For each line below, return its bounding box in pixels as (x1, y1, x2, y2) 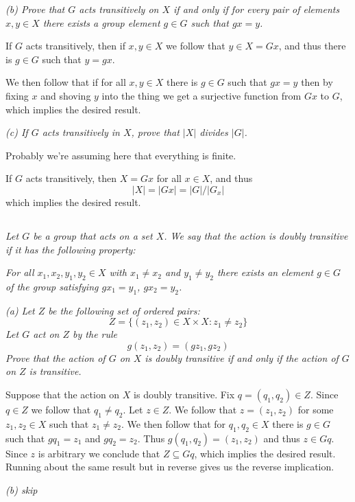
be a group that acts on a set (33, 228, 153, 242)
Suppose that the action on (5, 387, 120, 402)
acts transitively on (79, 2, 159, 16)
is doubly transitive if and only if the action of (145, 350, 339, 365)
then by (301, 75, 333, 89)
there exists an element (217, 265, 314, 279)
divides (199, 125, 228, 139)
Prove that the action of (5, 350, 106, 365)
